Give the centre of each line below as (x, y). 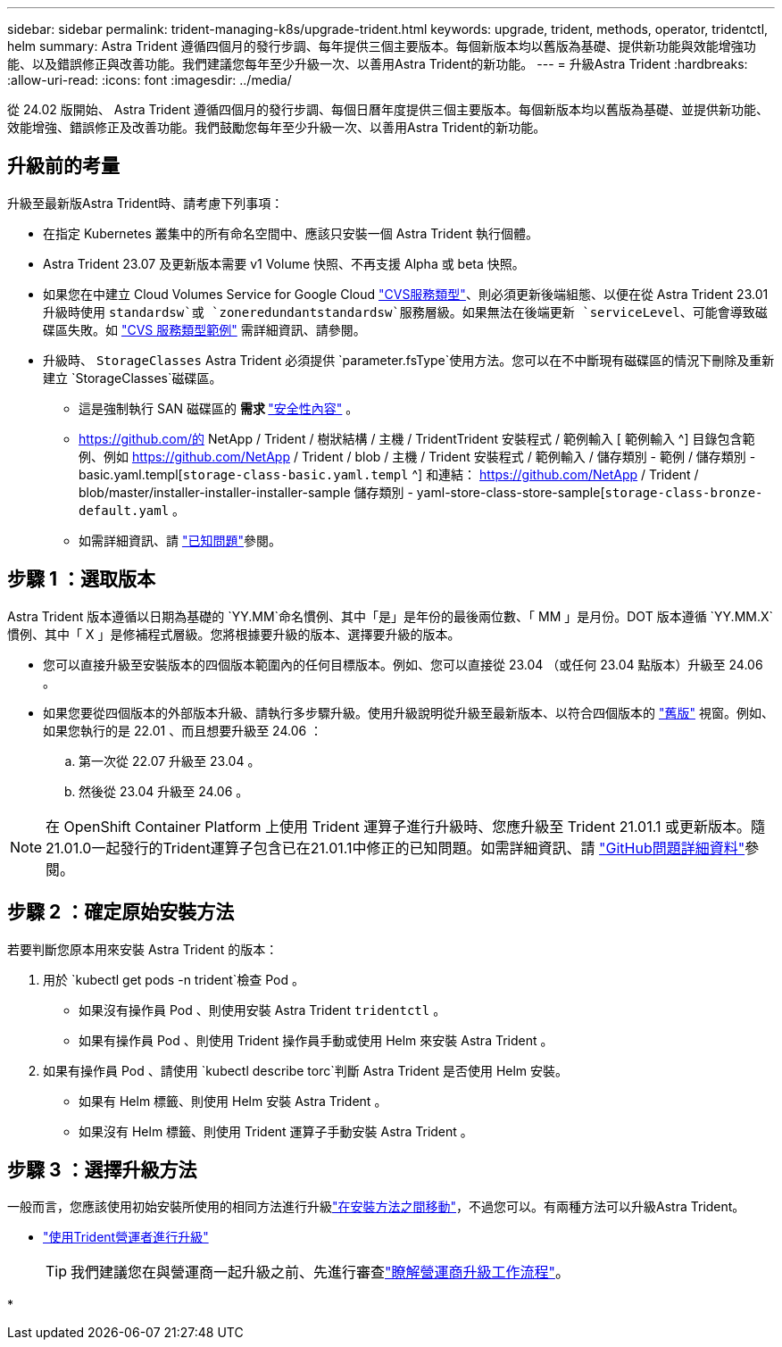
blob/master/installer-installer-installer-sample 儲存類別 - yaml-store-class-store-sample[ (342, 492)
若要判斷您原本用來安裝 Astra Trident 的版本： (143, 949)
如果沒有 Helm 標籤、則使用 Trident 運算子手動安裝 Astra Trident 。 (276, 1131)
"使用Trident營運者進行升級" (126, 1237)
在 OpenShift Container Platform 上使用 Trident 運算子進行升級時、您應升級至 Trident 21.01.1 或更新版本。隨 (405, 826)
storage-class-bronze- (684, 492)
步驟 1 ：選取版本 (81, 579)
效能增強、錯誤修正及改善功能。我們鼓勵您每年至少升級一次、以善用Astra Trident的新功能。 (277, 127)
